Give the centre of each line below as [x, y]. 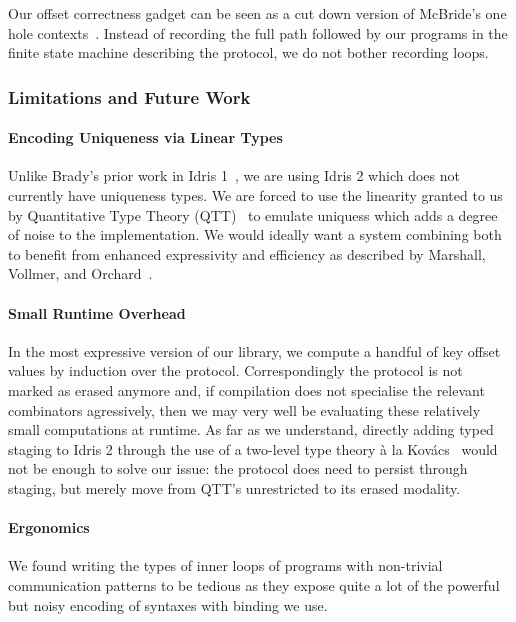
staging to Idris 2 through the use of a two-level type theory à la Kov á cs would [253, 448]
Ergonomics [49, 527]
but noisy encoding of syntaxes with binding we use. [168, 604]
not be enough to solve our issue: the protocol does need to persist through [238, 468]
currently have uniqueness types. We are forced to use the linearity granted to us [255, 195]
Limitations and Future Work [129, 96]
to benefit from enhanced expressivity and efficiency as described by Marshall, [247, 253]
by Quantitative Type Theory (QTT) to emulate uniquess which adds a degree [253, 214]
